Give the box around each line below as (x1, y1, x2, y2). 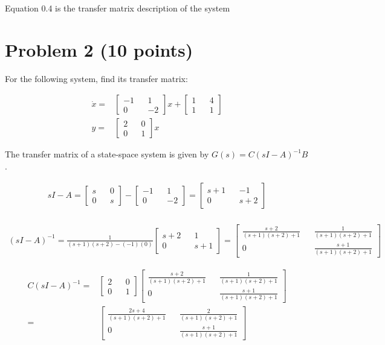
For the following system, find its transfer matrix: (5, 72, 188, 84)
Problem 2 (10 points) (5, 37, 193, 62)
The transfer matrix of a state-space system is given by (5, 148, 209, 160)
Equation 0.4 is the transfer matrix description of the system (5, 2, 230, 14)
